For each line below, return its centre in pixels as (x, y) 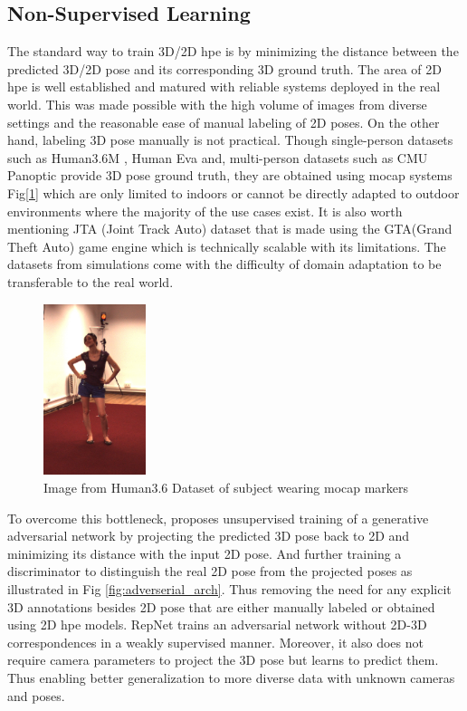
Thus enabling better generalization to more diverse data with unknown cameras (231, 677)
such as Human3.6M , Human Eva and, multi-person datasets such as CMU (218, 157)
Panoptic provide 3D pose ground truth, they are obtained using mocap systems (230, 175)
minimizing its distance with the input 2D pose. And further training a (205, 553)
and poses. (36, 695)
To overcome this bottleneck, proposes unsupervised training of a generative (218, 518)
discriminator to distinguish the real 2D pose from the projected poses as (210, 571)
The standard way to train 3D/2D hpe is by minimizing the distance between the (233, 51)
